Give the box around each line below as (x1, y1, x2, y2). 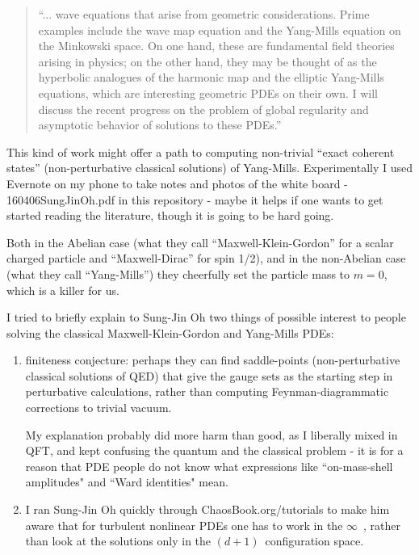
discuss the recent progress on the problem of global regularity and (38, 100, 369, 117)
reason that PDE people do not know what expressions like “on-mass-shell (25, 457, 393, 474)
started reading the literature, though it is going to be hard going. (6, 207, 334, 224)
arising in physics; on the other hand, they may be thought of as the (38, 53, 377, 69)
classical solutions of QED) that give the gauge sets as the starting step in (25, 367, 393, 384)
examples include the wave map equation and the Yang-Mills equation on (38, 21, 401, 38)
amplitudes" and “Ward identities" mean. (25, 473, 228, 490)
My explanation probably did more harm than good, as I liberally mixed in (25, 426, 398, 443)
